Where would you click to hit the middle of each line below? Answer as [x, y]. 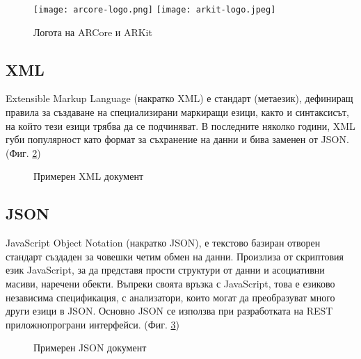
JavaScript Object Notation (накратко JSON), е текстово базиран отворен [163, 243]
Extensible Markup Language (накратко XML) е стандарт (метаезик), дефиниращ [179, 98]
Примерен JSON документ [90, 348]
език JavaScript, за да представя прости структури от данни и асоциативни [165, 270]
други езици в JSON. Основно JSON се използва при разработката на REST [169, 311]
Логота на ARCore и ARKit [93, 32]
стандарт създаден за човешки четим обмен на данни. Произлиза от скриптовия [175, 256]
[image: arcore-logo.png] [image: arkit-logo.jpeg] [155, 10]
